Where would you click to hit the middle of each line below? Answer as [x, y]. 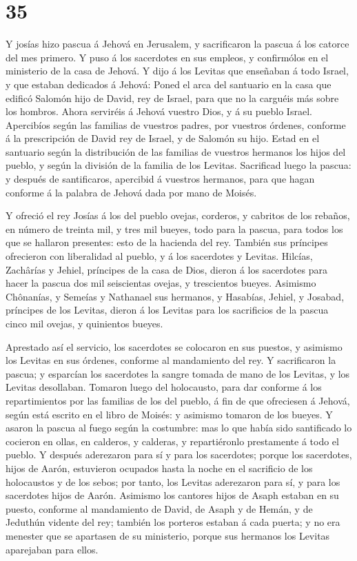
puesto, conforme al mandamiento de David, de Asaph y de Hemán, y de [159, 508]
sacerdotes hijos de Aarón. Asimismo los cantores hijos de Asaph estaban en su [172, 495]
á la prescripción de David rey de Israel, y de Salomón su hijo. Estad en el [163, 138]
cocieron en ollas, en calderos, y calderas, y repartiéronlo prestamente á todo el [172, 441]
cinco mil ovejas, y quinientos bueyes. [84, 323]
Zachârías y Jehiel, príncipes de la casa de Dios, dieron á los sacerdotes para [166, 269]
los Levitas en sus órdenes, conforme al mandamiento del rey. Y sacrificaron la [171, 360]
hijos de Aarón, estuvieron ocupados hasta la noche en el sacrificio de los [159, 468]
